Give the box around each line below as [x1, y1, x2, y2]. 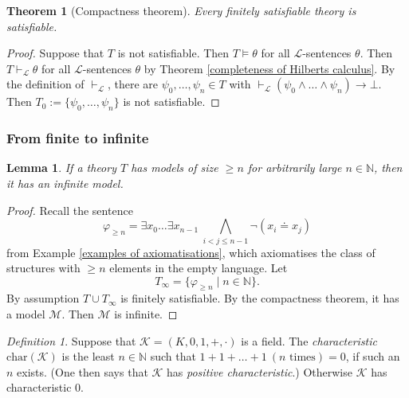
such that [150, 348, 196, 365]
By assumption [6, 290, 80, 306]
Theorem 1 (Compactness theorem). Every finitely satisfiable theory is [6, 2, 356, 18]
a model [6, 306, 45, 322]
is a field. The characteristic [241, 332, 377, 349]
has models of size [131, 159, 218, 176]
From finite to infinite [6, 128, 149, 148]
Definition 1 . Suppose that [6, 332, 136, 349]
